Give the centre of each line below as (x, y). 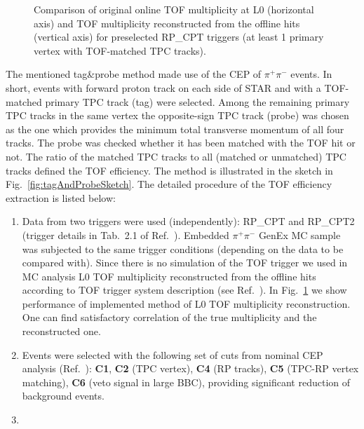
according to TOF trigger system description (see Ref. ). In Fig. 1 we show (184, 290)
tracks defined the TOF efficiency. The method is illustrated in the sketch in (169, 170)
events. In (311, 74)
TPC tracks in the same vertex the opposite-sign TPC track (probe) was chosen (177, 115)
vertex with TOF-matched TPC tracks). (120, 50)
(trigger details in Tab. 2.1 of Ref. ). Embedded (126, 234)
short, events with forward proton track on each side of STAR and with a (163, 87)
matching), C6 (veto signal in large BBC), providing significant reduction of (186, 382)
